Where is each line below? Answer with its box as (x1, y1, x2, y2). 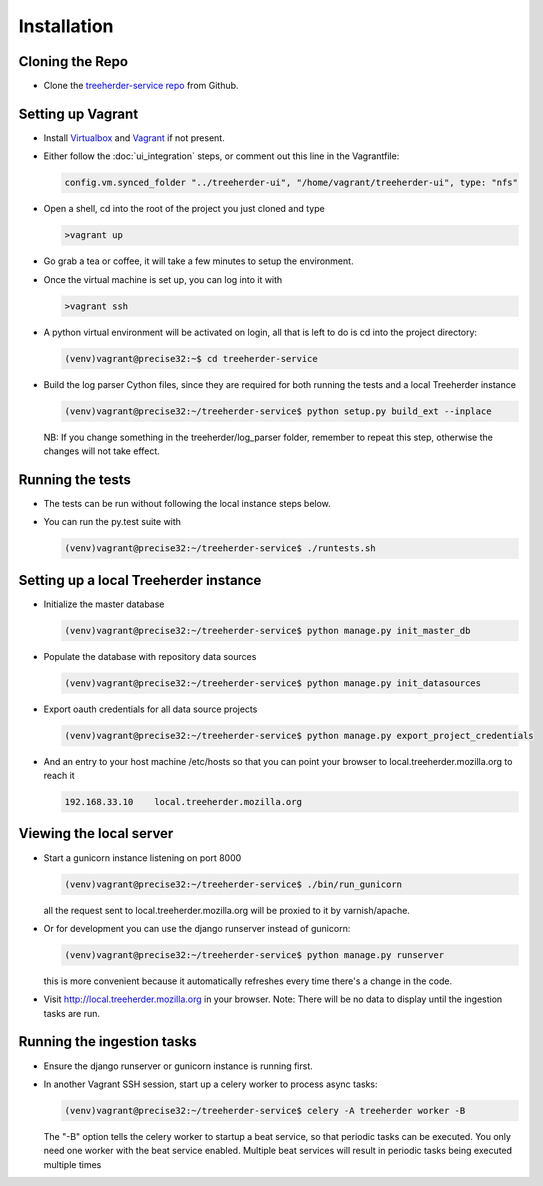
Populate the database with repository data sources (43, 650, 257, 662)
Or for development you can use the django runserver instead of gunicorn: (43, 922, 351, 934)
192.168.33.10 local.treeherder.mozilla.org (64, 796, 302, 808)
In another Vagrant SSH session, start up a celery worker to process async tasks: (43, 1078, 379, 1090)
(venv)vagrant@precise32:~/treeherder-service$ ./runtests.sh (64, 543, 376, 554)
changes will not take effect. (43, 445, 160, 457)
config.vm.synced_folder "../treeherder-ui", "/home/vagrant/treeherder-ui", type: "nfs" (64, 177, 519, 189)
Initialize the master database (43, 598, 165, 610)
